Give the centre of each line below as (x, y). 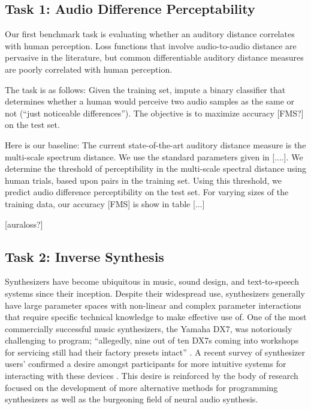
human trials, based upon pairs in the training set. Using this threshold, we (143, 180)
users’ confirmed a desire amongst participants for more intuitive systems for (146, 364)
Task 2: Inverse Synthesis (84, 256)
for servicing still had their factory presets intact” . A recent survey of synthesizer (155, 352)
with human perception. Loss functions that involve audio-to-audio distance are (151, 45)
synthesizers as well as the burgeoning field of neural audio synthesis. (132, 399)
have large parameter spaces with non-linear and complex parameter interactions (153, 305)
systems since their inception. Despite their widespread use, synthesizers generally (155, 293)
